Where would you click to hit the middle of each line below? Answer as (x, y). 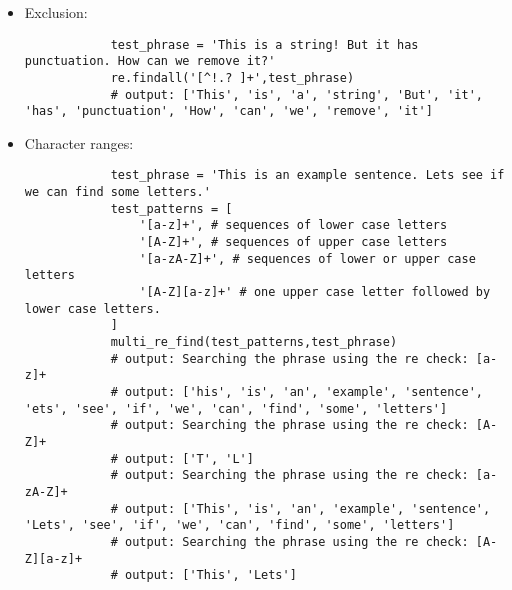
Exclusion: (56, 12)
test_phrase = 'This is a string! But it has (264, 44)
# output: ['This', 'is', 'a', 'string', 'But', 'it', (296, 94)
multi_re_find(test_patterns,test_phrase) (254, 342)
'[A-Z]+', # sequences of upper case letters (293, 242)
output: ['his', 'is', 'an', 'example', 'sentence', (304, 392)
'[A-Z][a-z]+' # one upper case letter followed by (315, 292)
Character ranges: (79, 142)
